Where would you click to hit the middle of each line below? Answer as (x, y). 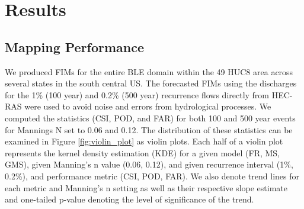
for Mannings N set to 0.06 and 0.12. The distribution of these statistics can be (149, 129)
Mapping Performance (75, 46)
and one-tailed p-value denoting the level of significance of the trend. (129, 199)
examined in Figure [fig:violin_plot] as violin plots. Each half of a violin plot (144, 141)
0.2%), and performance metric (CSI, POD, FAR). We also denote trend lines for (152, 176)
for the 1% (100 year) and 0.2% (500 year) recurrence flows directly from (137, 94)
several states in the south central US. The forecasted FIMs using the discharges (151, 83)
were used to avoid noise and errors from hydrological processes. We (148, 106)
